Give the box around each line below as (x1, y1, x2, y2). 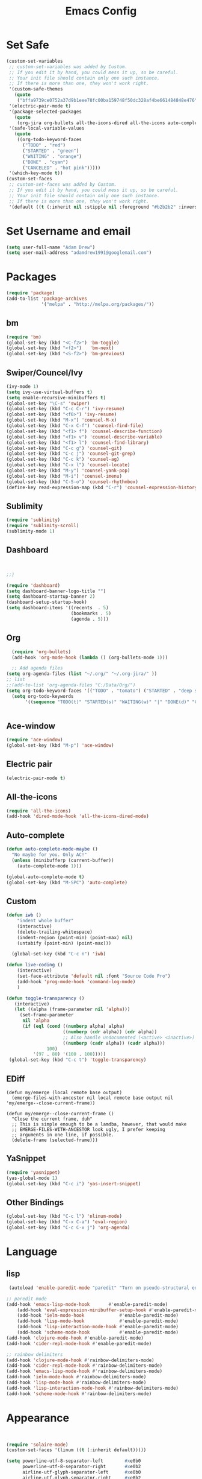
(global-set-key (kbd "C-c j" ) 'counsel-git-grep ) (6, 451, 136, 457)
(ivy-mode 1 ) (6, 383, 39, 390)
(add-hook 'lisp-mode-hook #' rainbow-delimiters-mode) (6, 1379, 147, 1386)
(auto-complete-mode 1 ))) (17, 863, 82, 869)
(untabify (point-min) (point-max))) (17, 940, 112, 946)
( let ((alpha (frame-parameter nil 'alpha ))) (14, 1006, 130, 1013)
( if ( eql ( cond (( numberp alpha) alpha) (22, 1024, 125, 1030)
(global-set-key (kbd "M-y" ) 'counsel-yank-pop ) (6, 467, 130, 474)
